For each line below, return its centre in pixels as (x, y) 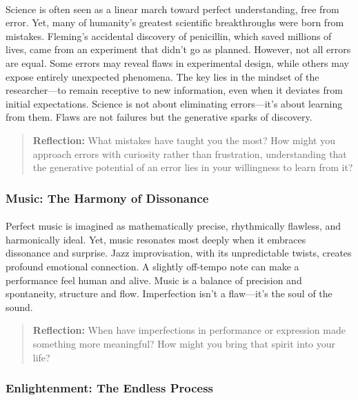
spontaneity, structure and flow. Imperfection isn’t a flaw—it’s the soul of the (169, 293)
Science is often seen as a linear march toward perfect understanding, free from (172, 9)
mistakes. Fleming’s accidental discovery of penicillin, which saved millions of (169, 36)
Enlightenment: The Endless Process (110, 388)
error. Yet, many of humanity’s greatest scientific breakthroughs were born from (175, 22)
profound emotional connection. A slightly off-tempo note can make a (152, 266)
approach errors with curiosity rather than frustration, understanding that (190, 153)
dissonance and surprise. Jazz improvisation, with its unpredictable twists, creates (179, 253)
